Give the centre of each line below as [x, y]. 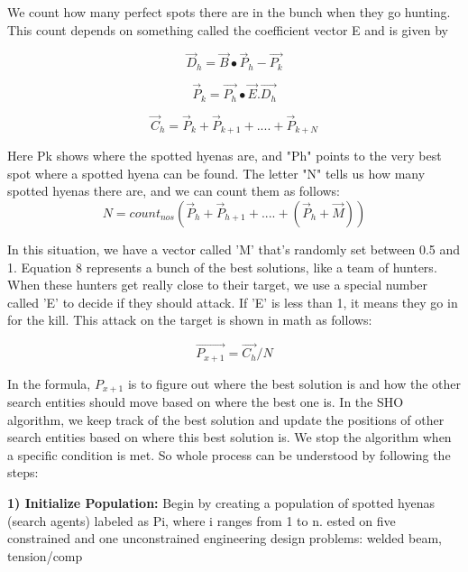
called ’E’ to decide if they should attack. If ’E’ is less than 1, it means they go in [233, 302]
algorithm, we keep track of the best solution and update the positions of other [226, 419]
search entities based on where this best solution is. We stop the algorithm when [229, 437]
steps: [23, 472]
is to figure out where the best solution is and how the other [294, 383]
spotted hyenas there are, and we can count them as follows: [174, 191]
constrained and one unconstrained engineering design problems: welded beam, [225, 538]
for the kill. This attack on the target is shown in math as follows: [190, 320]
